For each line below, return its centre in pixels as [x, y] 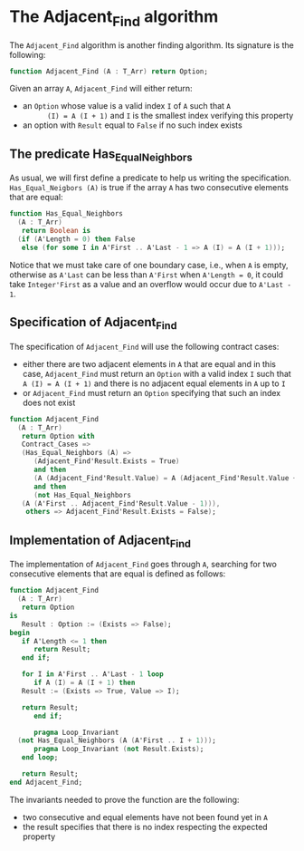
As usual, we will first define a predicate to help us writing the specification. [150, 178]
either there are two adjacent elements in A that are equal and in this [149, 363]
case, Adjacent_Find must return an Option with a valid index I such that [157, 373]
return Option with [58, 436]
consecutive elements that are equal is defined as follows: [118, 574]
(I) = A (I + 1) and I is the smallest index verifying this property [170, 116]
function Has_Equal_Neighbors [66, 214]
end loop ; [40, 758]
